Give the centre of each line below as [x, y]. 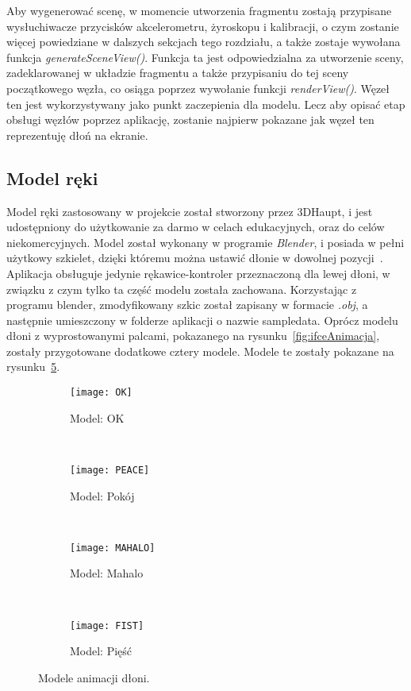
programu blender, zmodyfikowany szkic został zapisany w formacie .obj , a [187, 305]
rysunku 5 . [33, 367]
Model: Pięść [101, 651]
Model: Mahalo [107, 573]
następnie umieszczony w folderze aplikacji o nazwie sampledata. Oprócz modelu [202, 320]
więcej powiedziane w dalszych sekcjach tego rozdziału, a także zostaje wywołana [204, 42]
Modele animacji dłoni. [94, 677]
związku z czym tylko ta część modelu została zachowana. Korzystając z [182, 289]
